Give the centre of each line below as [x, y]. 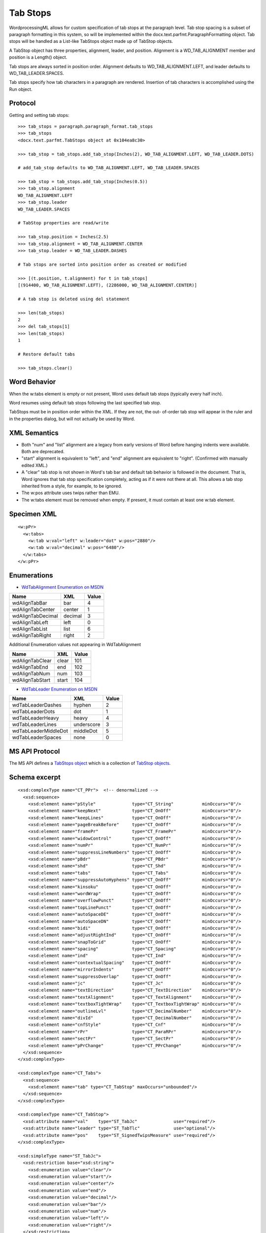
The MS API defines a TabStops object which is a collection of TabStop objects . [90, 763]
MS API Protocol [34, 751]
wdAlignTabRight [32, 635]
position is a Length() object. [38, 57]
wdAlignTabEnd [30, 667]
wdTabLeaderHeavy [35, 718]
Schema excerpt [35, 777]
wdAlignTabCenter [33, 610]
